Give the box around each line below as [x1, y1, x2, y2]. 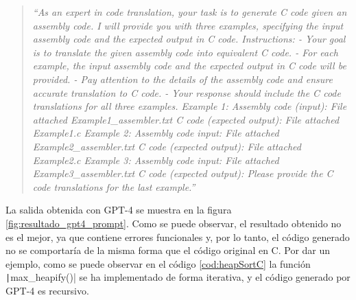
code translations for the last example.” [32, 179, 195, 194]
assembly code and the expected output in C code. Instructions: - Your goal [32, 32, 346, 46]
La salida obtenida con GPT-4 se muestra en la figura [5, 203, 232, 217]
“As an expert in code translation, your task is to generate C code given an [32, 5, 347, 19]
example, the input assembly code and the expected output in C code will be [32, 58, 346, 73]
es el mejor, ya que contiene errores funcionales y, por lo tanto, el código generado [5, 229, 350, 244]
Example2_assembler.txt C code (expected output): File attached [32, 139, 301, 153]
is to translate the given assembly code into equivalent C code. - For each [32, 45, 338, 59]
